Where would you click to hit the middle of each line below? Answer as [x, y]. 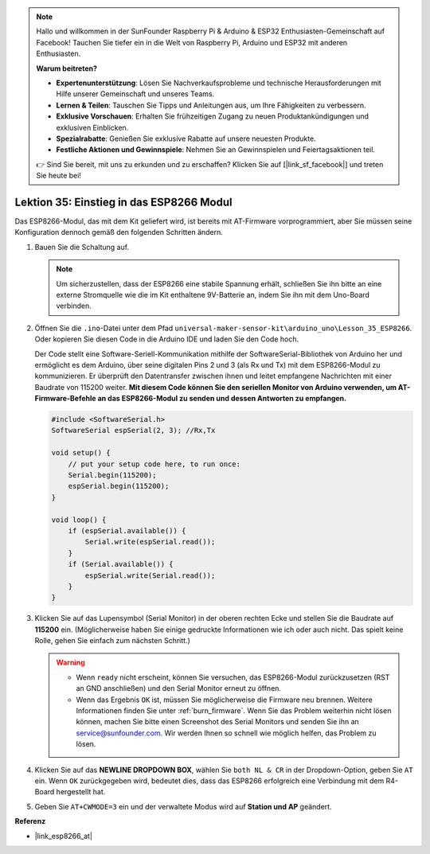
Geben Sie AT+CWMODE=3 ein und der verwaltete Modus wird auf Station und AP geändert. [183, 806]
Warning [70, 663]
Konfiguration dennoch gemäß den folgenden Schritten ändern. [119, 232]
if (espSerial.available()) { [127, 530]
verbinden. [74, 306]
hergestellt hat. [81, 792]
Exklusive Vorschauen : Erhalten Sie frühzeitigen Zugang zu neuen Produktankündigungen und [213, 116]
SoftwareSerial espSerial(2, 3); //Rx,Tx [133, 431]
